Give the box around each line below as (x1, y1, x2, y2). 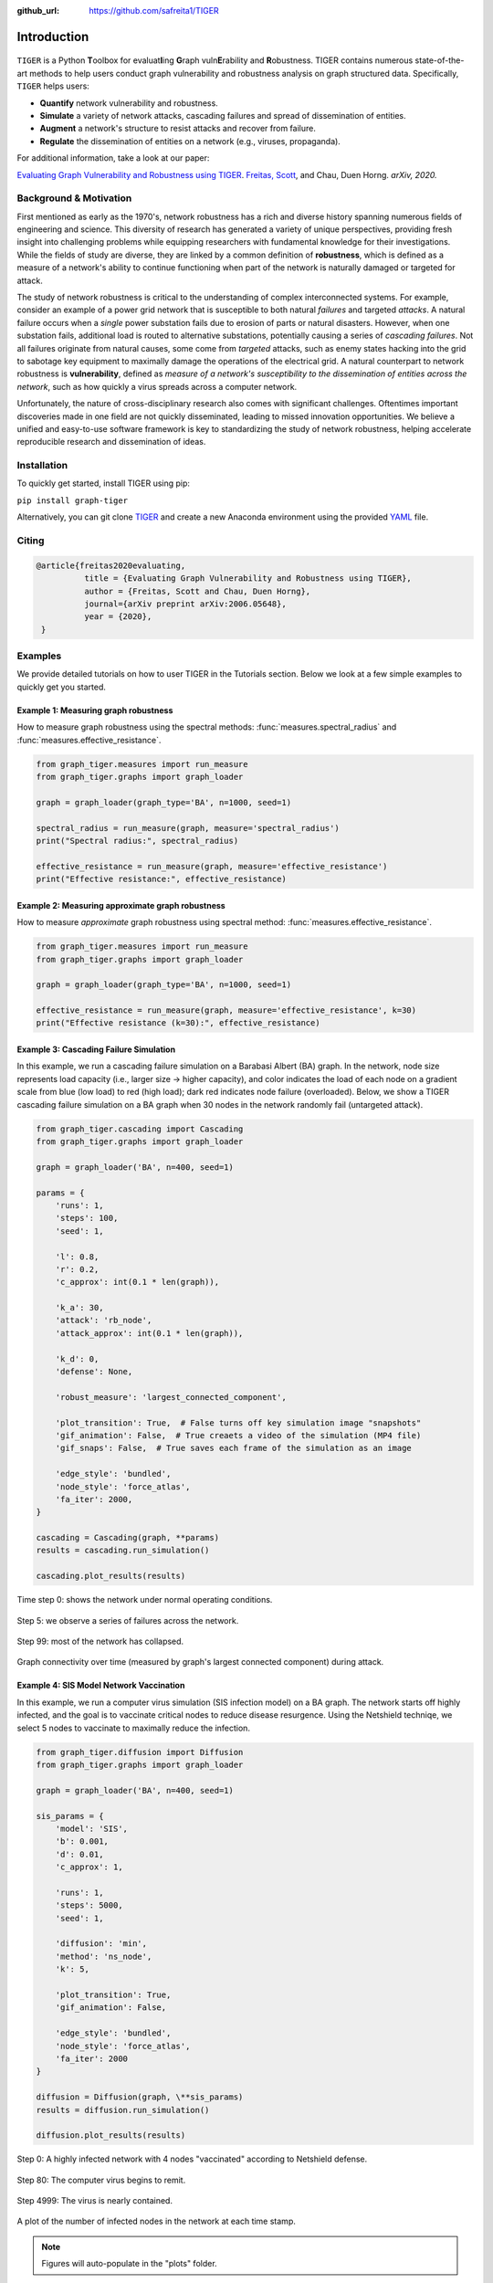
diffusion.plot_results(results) (36, 2130, 186, 2141)
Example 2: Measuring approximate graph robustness (16, 900, 226, 910)
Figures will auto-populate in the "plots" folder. (41, 2258, 218, 2269)
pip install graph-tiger (16, 495, 128, 506)
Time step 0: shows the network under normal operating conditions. (16, 1594, 273, 1605)
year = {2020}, (83, 612, 152, 622)
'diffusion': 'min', (55, 1939, 148, 1949)
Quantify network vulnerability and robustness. (39, 97, 218, 109)
